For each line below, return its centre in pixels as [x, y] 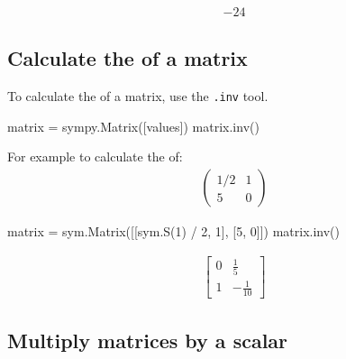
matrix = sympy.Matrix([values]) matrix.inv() [133, 126]
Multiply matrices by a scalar [148, 341]
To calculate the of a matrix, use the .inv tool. [138, 96]
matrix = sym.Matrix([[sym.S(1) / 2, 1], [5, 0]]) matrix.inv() [173, 231]
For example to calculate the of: [95, 156]
